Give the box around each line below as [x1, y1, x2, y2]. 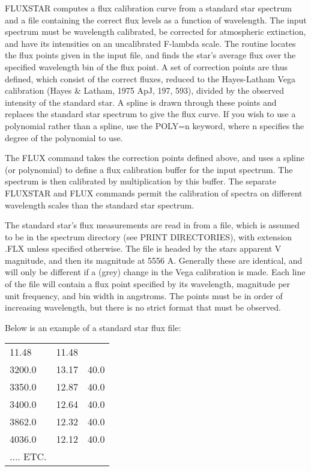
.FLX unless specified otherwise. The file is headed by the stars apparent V [5, 242, 282, 255]
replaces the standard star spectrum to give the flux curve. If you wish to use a [5, 108, 296, 120]
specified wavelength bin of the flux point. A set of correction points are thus [5, 60, 288, 73]
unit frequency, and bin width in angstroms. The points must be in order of [5, 289, 283, 302]
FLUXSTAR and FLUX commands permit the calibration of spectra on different [5, 186, 303, 199]
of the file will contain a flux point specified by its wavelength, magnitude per [5, 278, 291, 290]
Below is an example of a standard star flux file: [5, 321, 181, 333]
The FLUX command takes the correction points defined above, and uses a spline [5, 151, 304, 164]
